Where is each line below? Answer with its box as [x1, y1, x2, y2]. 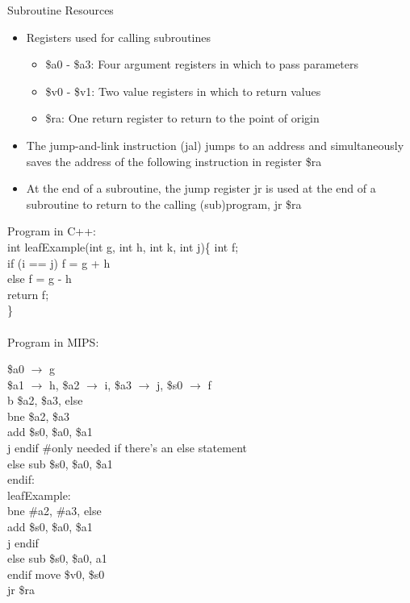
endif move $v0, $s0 [7, 565, 105, 582]
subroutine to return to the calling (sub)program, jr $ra [26, 195, 302, 212]
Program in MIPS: [7, 333, 99, 350]
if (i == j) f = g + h [7, 254, 111, 271]
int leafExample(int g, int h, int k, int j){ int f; [7, 238, 239, 255]
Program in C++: [7, 222, 96, 239]
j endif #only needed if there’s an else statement [7, 439, 247, 456]
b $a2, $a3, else [7, 392, 83, 409]
